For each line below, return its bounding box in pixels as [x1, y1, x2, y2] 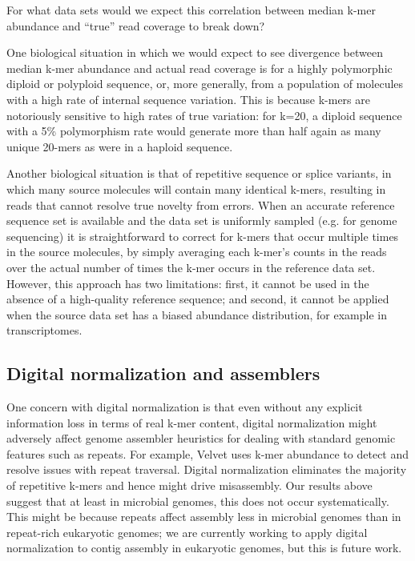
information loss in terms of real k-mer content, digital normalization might [6, 414, 377, 431]
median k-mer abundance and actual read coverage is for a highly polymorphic [6, 59, 393, 76]
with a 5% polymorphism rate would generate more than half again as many [6, 122, 381, 139]
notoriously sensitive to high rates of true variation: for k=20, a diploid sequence [6, 106, 402, 123]
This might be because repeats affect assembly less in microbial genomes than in [6, 508, 401, 525]
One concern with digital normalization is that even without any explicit [6, 399, 363, 415]
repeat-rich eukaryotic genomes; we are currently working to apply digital [6, 523, 368, 540]
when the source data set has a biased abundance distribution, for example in [6, 306, 387, 323]
